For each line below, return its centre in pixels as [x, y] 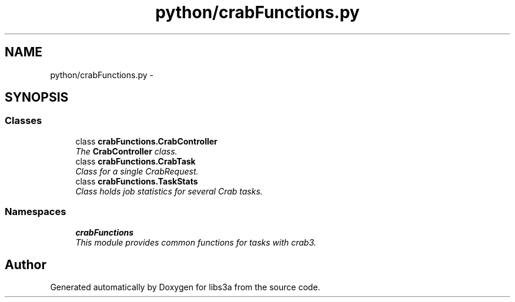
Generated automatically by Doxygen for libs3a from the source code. [185, 287]
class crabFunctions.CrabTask [136, 161]
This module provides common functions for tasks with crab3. [196, 242]
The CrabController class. [126, 151]
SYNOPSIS [37, 98]
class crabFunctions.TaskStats [137, 181]
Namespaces [36, 212]
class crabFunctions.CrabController [146, 141]
